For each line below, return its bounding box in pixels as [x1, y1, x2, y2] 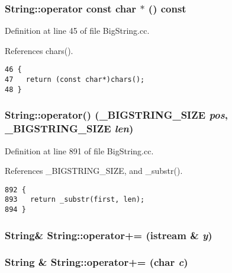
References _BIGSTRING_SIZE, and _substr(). [5, 164, 183, 177]
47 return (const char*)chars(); [5, 75, 145, 84]
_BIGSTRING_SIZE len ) [5, 121, 134, 136]
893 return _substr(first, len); [5, 195, 145, 204]
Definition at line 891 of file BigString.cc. [5, 144, 154, 157]
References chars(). [5, 44, 73, 56]
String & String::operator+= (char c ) [5, 255, 188, 269]
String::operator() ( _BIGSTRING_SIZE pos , [5, 107, 228, 122]
